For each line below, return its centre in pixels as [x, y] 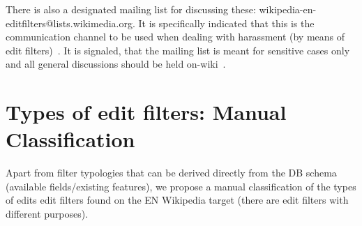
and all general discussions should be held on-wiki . [116, 64]
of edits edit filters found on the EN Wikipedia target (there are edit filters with [177, 200]
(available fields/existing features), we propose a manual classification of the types [181, 186]
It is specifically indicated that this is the [226, 23]
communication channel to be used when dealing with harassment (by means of [175, 37]
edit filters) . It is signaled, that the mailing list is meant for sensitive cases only [178, 50]
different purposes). [47, 214]
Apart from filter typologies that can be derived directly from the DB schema [171, 173]
